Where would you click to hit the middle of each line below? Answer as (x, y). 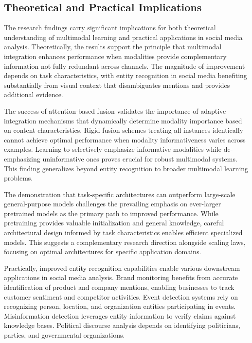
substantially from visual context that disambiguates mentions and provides (117, 85)
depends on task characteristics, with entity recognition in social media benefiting (126, 75)
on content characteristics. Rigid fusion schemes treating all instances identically (124, 130)
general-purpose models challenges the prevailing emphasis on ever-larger (113, 204)
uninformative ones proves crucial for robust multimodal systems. (140, 158)
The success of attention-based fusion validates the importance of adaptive (115, 111)
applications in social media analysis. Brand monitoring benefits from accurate (121, 277)
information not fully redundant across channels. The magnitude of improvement (125, 66)
